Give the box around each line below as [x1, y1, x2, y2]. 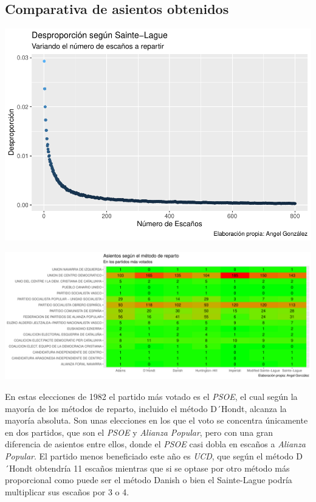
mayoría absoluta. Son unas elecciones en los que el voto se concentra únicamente [5, 414, 308, 427]
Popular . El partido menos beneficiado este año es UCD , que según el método [5, 449, 294, 462]
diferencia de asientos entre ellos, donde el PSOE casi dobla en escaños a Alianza [5, 438, 306, 450]
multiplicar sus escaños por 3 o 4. [5, 485, 129, 498]
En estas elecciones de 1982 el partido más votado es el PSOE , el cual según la [5, 390, 298, 402]
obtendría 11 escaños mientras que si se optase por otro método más [35, 461, 290, 474]
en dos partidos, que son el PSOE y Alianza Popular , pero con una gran [5, 425, 273, 438]
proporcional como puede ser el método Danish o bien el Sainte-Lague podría [5, 473, 292, 486]
